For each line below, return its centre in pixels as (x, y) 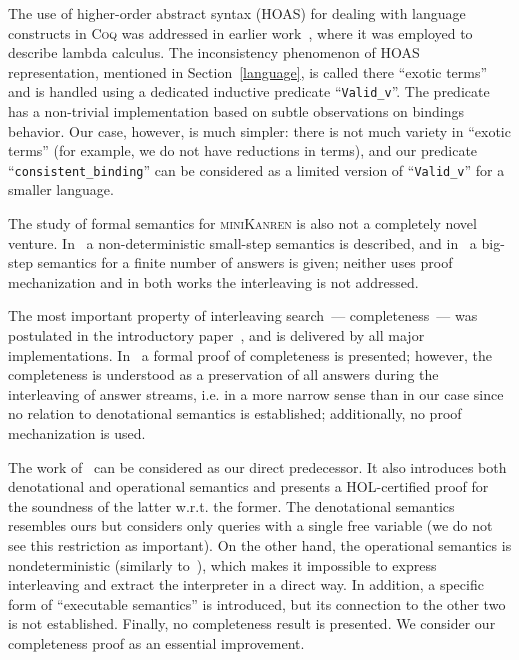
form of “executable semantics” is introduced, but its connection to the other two (257, 603)
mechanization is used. (77, 433)
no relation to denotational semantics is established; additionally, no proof (235, 413)
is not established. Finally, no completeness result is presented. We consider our (252, 623)
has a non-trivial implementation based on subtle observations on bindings (236, 111)
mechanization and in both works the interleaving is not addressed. (213, 281)
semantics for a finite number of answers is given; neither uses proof (245, 262)
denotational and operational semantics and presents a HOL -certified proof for (248, 486)
